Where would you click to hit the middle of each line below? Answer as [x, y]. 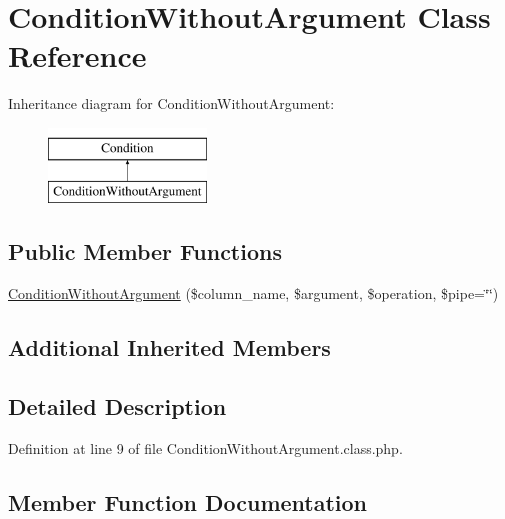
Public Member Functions [145, 251]
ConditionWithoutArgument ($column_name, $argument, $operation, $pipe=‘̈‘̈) [253, 293]
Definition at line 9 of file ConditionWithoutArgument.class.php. [205, 447]
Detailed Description [117, 406]
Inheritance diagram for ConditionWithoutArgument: [171, 103]
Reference [77, 55]
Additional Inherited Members [169, 347]
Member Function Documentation [188, 501]
